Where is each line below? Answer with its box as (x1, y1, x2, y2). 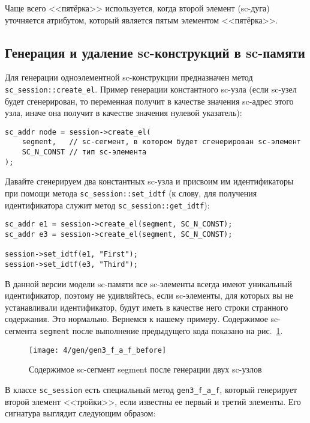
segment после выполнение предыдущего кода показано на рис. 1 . (39, 324, 283, 337)
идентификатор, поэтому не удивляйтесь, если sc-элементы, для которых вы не (5, 289, 293, 302)
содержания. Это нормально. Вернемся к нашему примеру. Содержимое (5, 312, 268, 325)
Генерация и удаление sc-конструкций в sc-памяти (5, 43, 305, 61)
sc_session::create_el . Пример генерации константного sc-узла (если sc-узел (5, 82, 297, 95)
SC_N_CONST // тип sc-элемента (22, 148, 147, 157)
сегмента (5, 324, 37, 337)
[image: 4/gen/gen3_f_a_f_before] (29, 345, 167, 355)
